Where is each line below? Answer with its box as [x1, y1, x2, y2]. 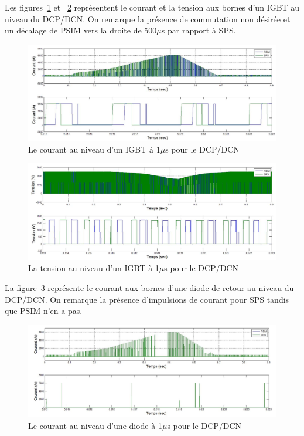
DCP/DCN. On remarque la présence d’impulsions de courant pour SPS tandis [5, 293, 289, 305]
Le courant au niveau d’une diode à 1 [28, 419, 162, 431]
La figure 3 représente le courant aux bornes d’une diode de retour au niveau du [5, 281, 294, 293]
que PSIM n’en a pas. [5, 305, 83, 317]
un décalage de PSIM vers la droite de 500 [5, 24, 157, 36]
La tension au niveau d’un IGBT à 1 [28, 262, 159, 274]
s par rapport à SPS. [161, 24, 236, 36]
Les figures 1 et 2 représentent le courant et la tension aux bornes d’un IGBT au [5, 1, 300, 13]
